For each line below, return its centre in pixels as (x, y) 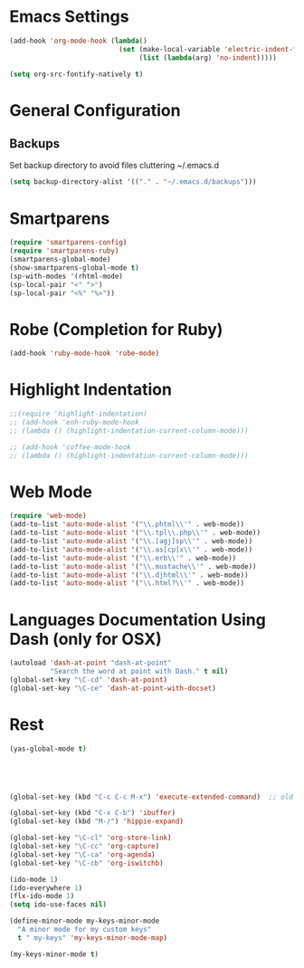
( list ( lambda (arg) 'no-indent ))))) (208, 58)
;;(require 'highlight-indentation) (78, 414)
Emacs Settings (69, 17)
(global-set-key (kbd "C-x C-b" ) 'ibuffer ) (93, 813)
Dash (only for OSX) (86, 639)
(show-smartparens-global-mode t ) (75, 268)
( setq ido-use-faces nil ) (58, 905)
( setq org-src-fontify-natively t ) (76, 74)
